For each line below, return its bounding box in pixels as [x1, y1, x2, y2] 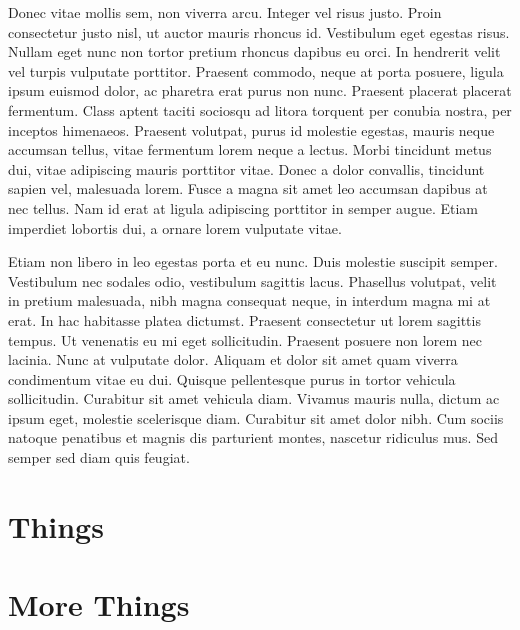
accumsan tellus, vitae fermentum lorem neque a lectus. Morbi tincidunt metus [8, 139, 492, 160]
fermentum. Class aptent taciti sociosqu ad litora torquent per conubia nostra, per [8, 99, 512, 120]
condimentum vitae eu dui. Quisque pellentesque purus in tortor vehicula [8, 368, 456, 389]
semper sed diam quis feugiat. [8, 447, 190, 468]
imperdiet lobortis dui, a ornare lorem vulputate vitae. [8, 217, 342, 238]
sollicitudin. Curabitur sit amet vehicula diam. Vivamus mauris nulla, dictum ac [8, 388, 500, 409]
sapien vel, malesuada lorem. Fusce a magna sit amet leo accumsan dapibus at [8, 178, 488, 199]
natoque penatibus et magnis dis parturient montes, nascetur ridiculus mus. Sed [8, 427, 498, 448]
